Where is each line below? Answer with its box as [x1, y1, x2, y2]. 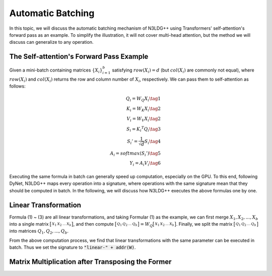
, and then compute [73, 221, 114, 227]
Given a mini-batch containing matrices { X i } [9, 67, 103, 74]
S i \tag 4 [144, 139, 161, 146]
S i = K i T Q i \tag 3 [126, 125, 161, 133]
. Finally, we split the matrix [176, 221, 233, 227]
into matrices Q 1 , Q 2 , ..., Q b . [9, 228, 69, 235]
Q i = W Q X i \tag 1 [125, 96, 161, 103]
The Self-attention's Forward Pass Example [9, 52, 149, 61]
